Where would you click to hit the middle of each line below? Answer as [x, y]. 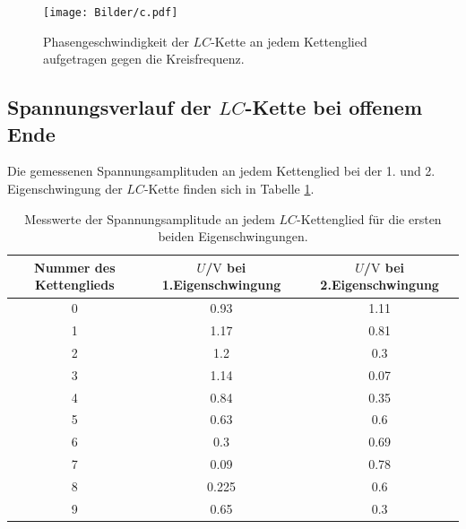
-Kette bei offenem [334, 107]
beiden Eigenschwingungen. [233, 236]
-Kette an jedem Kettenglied [289, 41]
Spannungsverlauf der [109, 107]
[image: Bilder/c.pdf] [111, 13]
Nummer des [75, 267]
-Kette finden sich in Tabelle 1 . [229, 189]
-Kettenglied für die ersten [369, 218]
